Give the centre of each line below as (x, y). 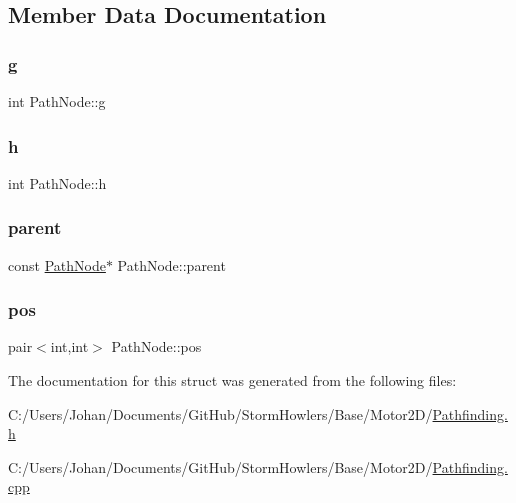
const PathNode (57, 264)
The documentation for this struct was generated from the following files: (232, 380)
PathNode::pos (156, 346)
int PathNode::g (57, 101)
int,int (69, 346)
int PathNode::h (57, 182)
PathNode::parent (171, 264)
